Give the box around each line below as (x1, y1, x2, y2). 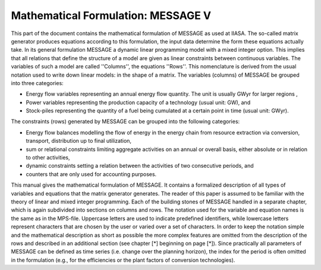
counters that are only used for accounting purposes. (26, 170, 157, 178)
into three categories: (11, 79, 64, 86)
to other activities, (26, 154, 71, 161)
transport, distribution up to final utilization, (26, 137, 132, 145)
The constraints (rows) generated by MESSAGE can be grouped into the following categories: (11, 118, 240, 125)
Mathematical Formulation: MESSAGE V (11, 9, 211, 22)
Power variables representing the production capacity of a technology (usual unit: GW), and (26, 99, 251, 106)
